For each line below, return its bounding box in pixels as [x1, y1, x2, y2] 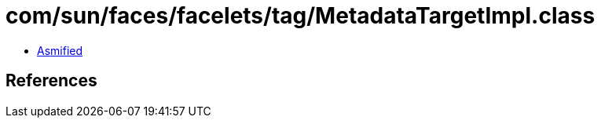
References [5, 71, 97, 91]
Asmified [37, 43, 83, 57]
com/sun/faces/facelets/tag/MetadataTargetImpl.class [5, 2, 596, 29]
